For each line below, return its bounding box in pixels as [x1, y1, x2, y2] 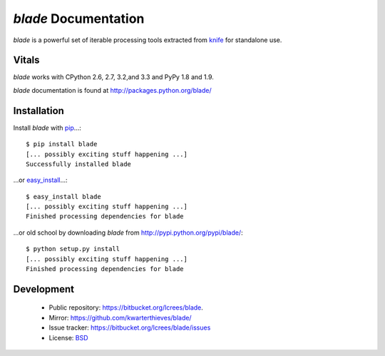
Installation [13, 104, 64, 117]
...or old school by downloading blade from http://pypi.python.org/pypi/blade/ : [13, 228, 243, 237]
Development [13, 283, 75, 295]
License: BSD [48, 333, 88, 342]
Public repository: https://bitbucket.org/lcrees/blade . [48, 303, 203, 312]
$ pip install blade [26, 140, 98, 148]
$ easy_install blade [26, 193, 101, 200]
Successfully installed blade [26, 160, 132, 168]
